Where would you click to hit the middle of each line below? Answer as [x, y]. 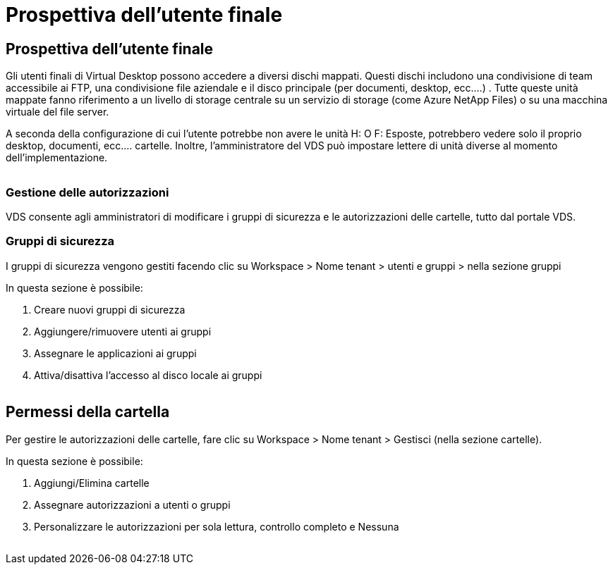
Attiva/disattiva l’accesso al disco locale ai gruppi [148, 375]
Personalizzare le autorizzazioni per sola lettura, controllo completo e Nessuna [217, 526]
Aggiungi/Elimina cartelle [92, 483]
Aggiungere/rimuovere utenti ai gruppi [123, 331]
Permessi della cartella [88, 412]
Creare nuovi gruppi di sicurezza [110, 309]
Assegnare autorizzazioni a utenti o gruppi [132, 504]
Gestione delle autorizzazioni [87, 192]
